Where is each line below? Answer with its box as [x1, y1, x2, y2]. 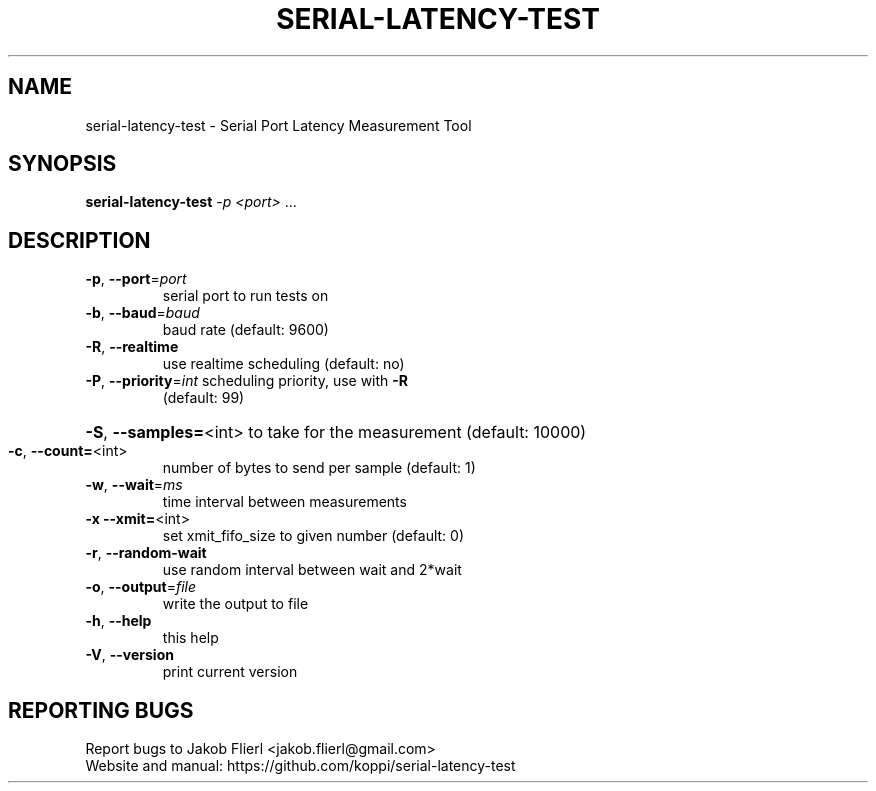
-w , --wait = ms [85, 476, 183, 494]
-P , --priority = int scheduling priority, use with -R [85, 372, 409, 390]
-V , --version [85, 646, 174, 664]
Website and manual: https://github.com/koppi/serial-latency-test [85, 757, 516, 775]
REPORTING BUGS [8, 697, 194, 723]
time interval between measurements [162, 493, 407, 511]
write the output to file [162, 595, 309, 613]
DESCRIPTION [8, 227, 151, 253]
